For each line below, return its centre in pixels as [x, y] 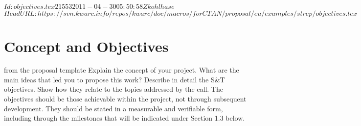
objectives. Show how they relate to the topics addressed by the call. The [113, 89]
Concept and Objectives [86, 46]
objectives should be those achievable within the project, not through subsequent [125, 98]
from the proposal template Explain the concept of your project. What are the [122, 70]
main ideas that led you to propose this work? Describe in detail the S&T [114, 79]
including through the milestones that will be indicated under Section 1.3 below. [124, 118]
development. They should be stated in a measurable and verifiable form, [113, 108]
